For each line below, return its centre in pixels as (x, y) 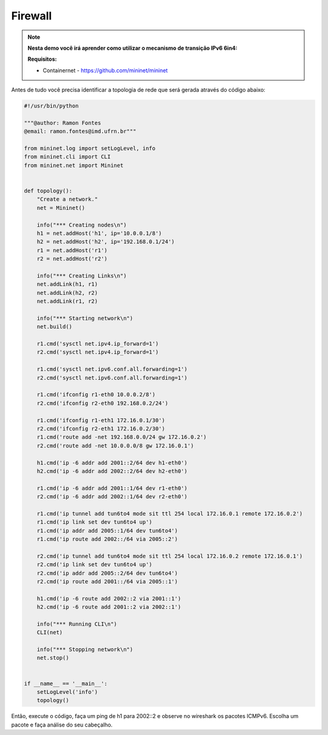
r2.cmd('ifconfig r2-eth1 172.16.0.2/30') (101, 428)
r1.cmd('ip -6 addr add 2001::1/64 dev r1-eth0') (112, 488)
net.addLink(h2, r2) (67, 293)
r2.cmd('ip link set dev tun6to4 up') (94, 565)
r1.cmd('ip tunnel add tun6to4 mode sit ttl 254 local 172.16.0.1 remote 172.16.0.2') (170, 513)
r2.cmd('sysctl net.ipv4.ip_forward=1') (98, 352)
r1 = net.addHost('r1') (72, 250)
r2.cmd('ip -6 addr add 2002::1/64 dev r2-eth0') (112, 497)
